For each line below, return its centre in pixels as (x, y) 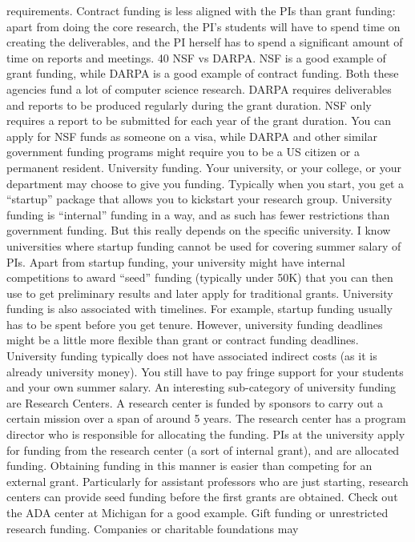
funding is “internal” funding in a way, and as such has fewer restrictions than (198, 214)
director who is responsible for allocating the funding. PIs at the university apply (206, 434)
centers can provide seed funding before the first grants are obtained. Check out (202, 497)
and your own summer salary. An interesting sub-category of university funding (201, 387)
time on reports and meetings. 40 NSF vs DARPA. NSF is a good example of (196, 57)
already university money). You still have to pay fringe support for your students (205, 371)
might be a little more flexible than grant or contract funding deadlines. (183, 340)
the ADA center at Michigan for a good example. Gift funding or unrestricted (197, 512)
